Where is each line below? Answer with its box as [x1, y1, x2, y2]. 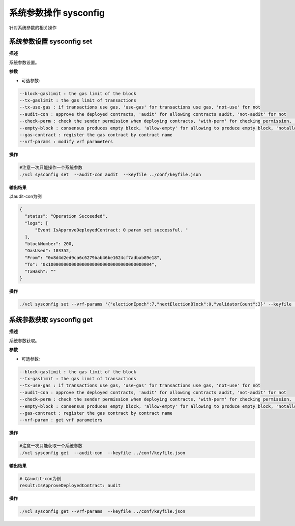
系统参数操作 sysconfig [9, 7, 105, 18]
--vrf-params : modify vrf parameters [19, 139, 113, 145]
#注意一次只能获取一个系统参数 [19, 443, 83, 449]
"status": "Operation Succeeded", [25, 213, 108, 219]
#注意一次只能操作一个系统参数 [19, 165, 83, 170]
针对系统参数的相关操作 [9, 25, 57, 31]
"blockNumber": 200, [25, 241, 74, 247]
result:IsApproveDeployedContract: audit [19, 483, 121, 489]
